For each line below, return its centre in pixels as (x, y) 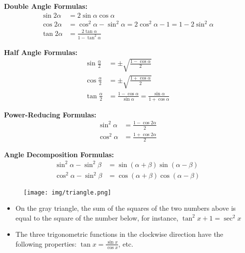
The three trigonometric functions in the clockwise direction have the (119, 234)
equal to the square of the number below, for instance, (97, 217)
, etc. (126, 243)
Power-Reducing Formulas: (50, 114)
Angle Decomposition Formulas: (59, 154)
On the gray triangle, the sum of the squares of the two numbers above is (126, 208)
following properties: (46, 243)
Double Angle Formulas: (46, 6)
